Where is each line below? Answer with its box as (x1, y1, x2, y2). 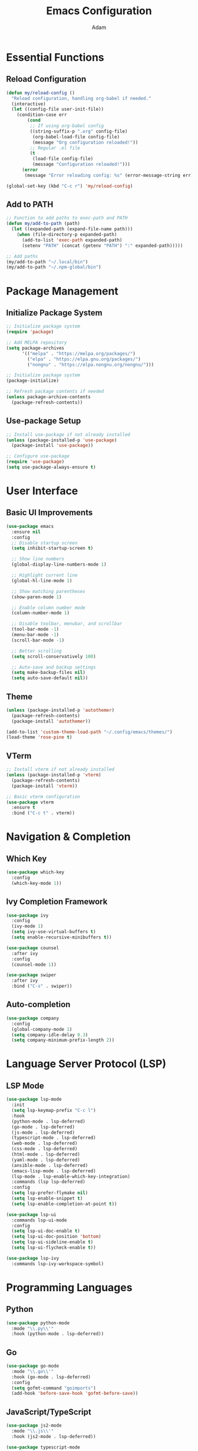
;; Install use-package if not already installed (6, 431, 131, 437)
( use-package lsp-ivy (6, 1255, 60, 1261)
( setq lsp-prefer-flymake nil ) (11, 1190, 88, 1196)
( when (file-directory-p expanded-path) (16, 232, 117, 238)
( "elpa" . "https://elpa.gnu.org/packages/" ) (27, 356, 141, 362)
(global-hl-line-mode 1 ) (11, 578, 72, 583)
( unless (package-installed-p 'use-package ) (6, 437, 117, 443)
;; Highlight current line (11, 572, 78, 578)
